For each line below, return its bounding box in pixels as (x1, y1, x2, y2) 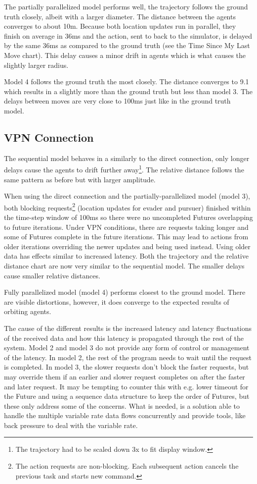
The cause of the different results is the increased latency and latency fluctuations (4, 323, 252, 333)
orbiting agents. (4, 306, 51, 317)
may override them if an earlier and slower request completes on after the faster (4, 371, 245, 381)
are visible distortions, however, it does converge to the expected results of (4, 296, 229, 307)
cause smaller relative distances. (4, 270, 100, 280)
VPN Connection (4, 129, 94, 145)
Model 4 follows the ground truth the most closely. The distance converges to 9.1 (4, 76, 249, 87)
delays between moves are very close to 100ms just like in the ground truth (4, 96, 231, 106)
